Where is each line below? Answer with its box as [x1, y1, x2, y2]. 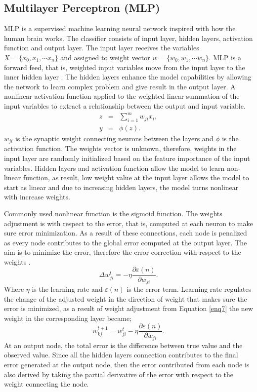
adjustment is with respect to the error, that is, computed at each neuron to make [4, 218, 253, 228]
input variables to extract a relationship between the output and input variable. [4, 100, 246, 111]
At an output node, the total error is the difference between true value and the [4, 340, 243, 350]
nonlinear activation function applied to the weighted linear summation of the [4, 91, 240, 101]
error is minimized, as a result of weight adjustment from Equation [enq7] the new [4, 303, 253, 314]
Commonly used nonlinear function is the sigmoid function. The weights [4, 208, 222, 218]
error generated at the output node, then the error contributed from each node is [4, 359, 250, 370]
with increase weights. [4, 192, 70, 202]
